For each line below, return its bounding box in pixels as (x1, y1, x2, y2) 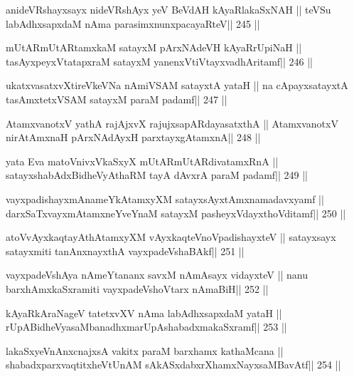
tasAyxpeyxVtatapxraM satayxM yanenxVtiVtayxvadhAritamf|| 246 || (6, 53, 313, 68)
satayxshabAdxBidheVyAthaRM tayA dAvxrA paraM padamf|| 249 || (6, 167, 308, 182)
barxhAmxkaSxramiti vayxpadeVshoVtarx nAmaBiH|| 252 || (6, 281, 269, 296)
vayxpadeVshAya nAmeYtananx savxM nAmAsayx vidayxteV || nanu (6, 267, 308, 282)
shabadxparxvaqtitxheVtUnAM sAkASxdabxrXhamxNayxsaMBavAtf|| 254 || (6, 357, 341, 372)
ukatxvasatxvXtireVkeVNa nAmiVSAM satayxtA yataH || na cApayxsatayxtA (6, 78, 348, 93)
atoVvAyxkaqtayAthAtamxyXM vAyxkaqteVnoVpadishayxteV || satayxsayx (6, 229, 336, 244)
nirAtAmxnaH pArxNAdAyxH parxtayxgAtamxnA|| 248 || (6, 130, 261, 145)
